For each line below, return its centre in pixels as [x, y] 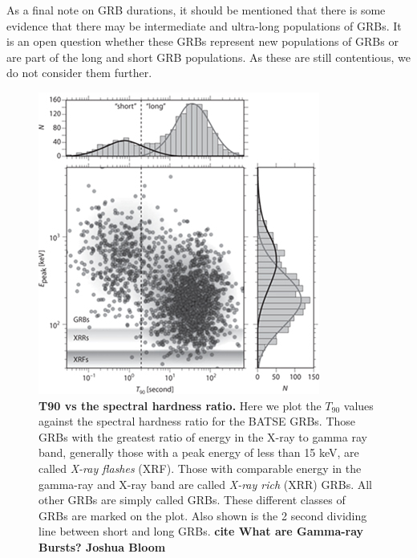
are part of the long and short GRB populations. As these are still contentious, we [208, 57]
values [358, 405]
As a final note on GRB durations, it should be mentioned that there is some [196, 10]
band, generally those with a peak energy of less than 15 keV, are [199, 452]
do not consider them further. [79, 73]
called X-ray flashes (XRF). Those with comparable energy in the [200, 468]
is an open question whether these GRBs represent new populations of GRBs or [202, 41]
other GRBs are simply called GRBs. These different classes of [192, 500]
